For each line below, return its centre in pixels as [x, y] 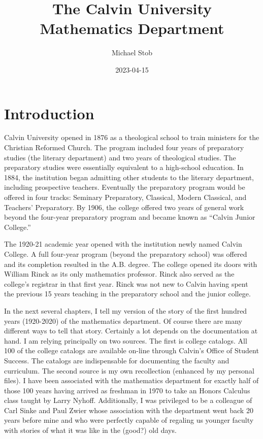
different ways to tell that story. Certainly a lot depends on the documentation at [131, 331]
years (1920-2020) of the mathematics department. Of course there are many [123, 320]
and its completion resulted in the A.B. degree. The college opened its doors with [131, 264]
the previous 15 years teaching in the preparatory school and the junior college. [127, 294]
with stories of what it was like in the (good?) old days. [90, 430]
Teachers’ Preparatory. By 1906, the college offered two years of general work [124, 207]
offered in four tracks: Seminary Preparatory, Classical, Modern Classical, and [125, 197]
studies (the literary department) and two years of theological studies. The [120, 157]
